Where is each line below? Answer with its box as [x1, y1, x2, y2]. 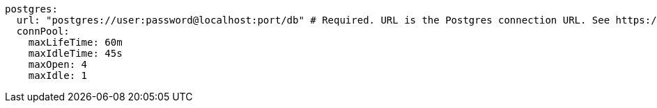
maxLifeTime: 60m [28, 37, 123, 48]
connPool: [16, 26, 70, 37]
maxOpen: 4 [28, 59, 88, 70]
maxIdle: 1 [28, 70, 88, 81]
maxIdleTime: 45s [28, 48, 123, 59]
